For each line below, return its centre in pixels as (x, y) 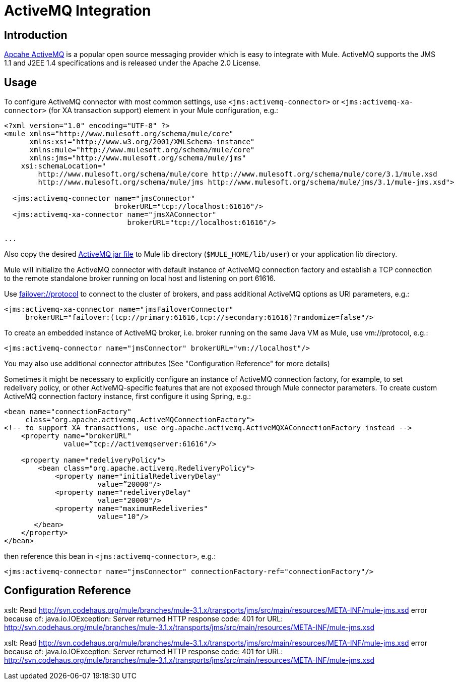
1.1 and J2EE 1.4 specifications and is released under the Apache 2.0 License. (133, 63)
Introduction (36, 35)
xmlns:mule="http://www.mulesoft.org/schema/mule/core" (142, 150)
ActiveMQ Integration (78, 11)
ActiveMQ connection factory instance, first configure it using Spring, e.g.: (128, 396)
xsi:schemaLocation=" (63, 166)
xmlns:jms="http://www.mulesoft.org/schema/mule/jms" (138, 158)
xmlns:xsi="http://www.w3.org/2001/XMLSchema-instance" (142, 142)
